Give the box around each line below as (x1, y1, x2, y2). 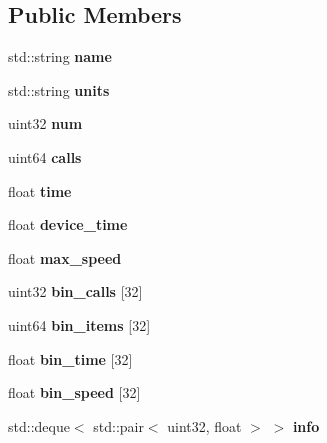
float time (8, 180, 72, 201)
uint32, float (167, 415, 242, 436)
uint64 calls (8, 146, 82, 167)
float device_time (8, 214, 128, 235)
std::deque (8, 415, 70, 436)
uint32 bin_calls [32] (8, 281, 143, 302)
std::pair (93, 415, 144, 436)
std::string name (8, 46, 112, 67)
